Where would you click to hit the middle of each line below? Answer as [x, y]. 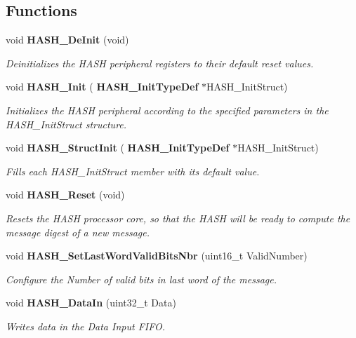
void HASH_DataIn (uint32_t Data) [91, 303]
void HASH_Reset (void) [65, 195]
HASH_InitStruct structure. [66, 124]
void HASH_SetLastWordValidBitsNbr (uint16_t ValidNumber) [157, 256]
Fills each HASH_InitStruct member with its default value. [133, 171]
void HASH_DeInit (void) [67, 40]
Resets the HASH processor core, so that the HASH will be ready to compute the [178, 218]
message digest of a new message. [78, 232]
